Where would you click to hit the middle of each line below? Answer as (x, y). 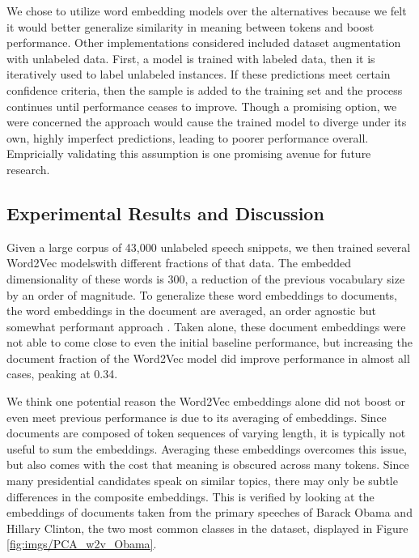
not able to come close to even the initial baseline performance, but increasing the (209, 342)
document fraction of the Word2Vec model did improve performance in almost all (208, 358)
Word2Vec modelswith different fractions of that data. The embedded (179, 263)
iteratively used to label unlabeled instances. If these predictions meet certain (199, 74)
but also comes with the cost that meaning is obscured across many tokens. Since (208, 464)
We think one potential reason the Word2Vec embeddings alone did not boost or (206, 401)
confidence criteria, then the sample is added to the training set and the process (205, 89)
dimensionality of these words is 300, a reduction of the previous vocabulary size (206, 278)
